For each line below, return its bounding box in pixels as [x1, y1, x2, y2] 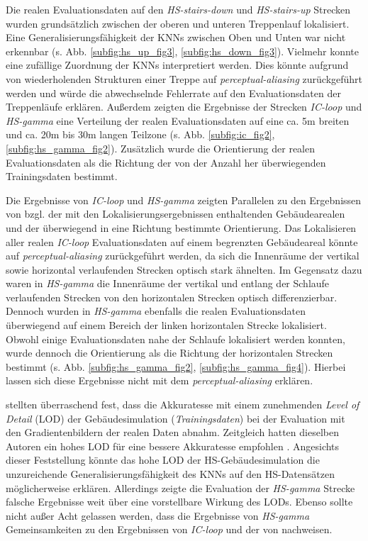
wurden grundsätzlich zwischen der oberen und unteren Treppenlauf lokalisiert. [6, 16, 350, 30]
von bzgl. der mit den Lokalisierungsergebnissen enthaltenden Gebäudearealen [6, 206, 345, 221]
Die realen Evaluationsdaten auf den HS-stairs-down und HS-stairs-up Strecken [6, 2, 351, 16]
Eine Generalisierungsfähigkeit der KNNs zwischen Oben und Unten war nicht [6, 30, 346, 45]
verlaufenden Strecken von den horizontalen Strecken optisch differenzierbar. [6, 289, 338, 304]
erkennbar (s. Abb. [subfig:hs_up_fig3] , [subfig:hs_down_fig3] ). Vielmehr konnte [6, 43, 359, 58]
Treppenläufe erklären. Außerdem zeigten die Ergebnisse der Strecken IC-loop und [6, 99, 362, 114]
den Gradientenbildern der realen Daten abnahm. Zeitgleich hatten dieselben [6, 425, 339, 440]
